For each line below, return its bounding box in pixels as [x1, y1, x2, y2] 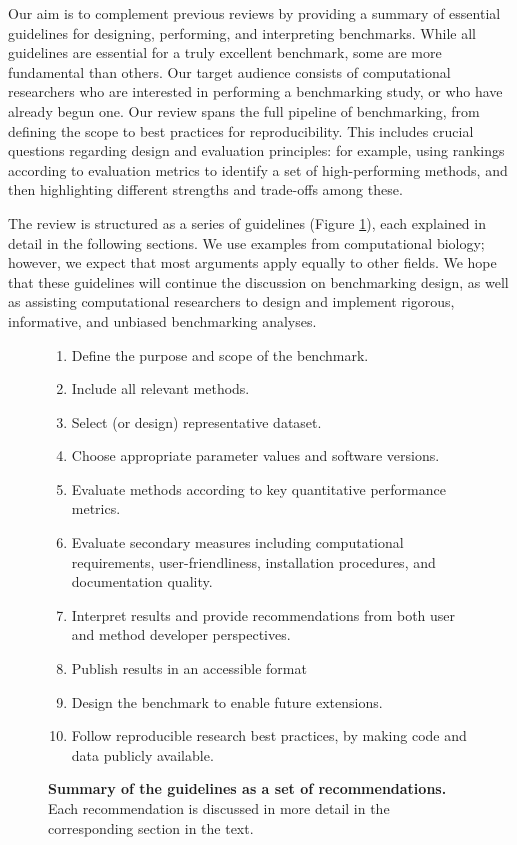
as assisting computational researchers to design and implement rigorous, [8, 291, 455, 312]
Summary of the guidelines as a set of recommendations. [48, 778, 447, 799]
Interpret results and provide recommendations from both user [71, 604, 456, 625]
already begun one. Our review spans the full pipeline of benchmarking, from [8, 100, 480, 121]
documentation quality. [71, 571, 213, 592]
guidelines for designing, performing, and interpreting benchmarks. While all [8, 22, 476, 43]
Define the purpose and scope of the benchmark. [71, 344, 369, 365]
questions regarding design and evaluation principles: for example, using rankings [8, 140, 505, 161]
